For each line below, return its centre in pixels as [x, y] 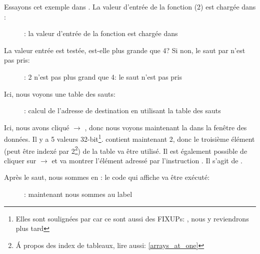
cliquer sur [20, 160]
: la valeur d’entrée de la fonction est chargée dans [101, 33]
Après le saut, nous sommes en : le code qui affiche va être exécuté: [107, 177]
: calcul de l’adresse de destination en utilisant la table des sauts [122, 110]
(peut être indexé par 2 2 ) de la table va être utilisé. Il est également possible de [126, 150]
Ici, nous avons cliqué [37, 127]
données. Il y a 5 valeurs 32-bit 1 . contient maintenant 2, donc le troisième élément [129, 138]
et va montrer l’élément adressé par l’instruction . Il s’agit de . [147, 160]
